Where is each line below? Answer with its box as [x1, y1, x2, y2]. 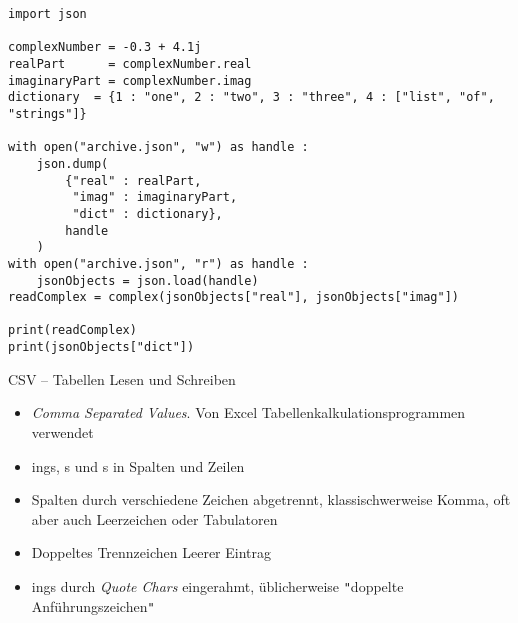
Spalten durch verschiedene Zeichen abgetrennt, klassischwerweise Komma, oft [31, 489, 511, 510]
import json [8, 7, 87, 21]
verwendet [31, 421, 94, 442]
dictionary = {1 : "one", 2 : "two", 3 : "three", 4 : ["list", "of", [8, 90, 495, 105]
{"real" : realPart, [65, 173, 202, 188]
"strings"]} [8, 106, 87, 121]
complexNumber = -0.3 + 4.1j [8, 40, 202, 55]
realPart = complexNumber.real [8, 56, 252, 71]
